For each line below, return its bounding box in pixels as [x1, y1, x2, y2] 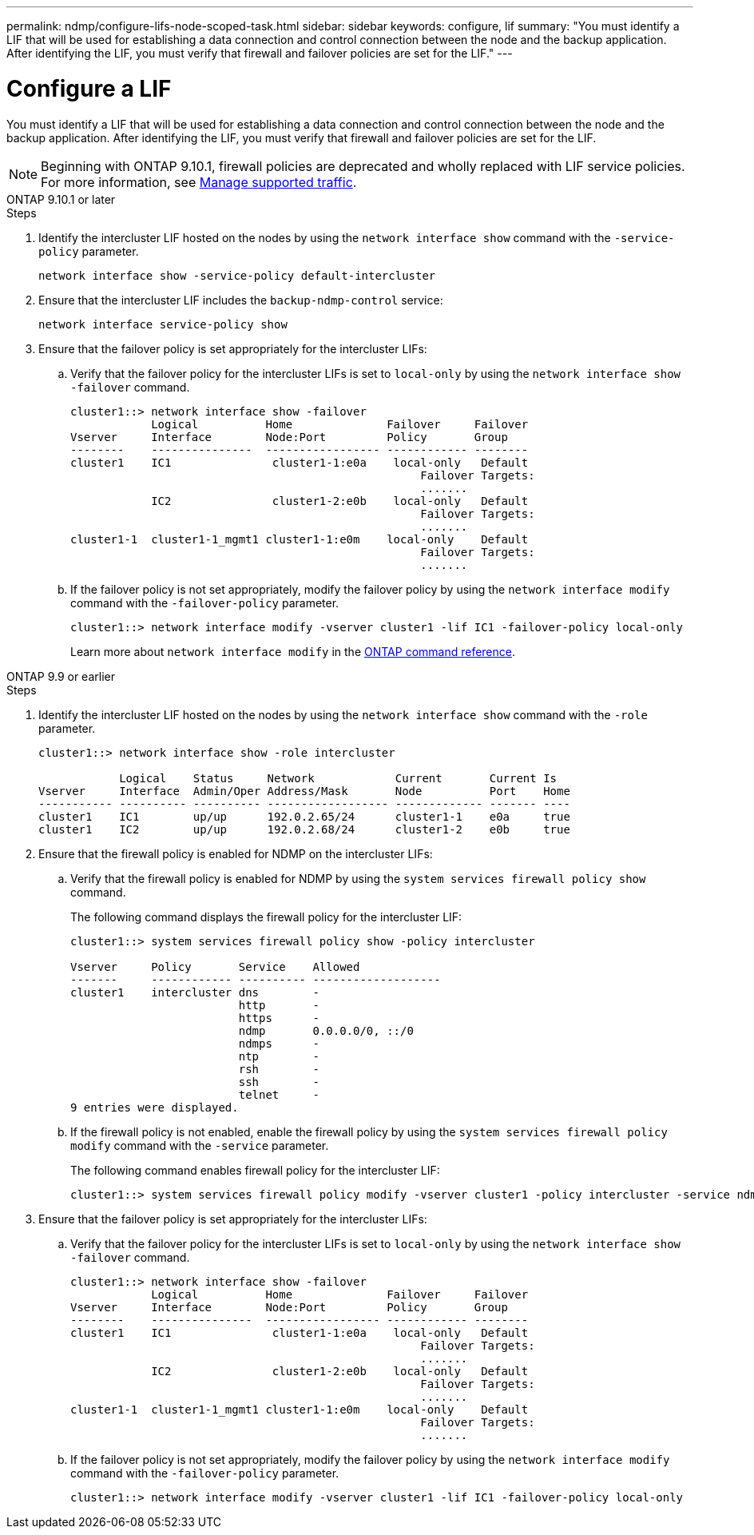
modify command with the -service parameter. [70, 1138, 329, 1152]
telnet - [238, 1088, 319, 1101]
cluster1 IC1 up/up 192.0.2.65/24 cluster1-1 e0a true [38, 809, 570, 823]
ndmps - [238, 1036, 319, 1050]
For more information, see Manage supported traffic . [41, 173, 357, 190]
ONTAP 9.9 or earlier [6, 669, 115, 683]
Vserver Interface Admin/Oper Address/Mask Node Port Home [38, 784, 570, 797]
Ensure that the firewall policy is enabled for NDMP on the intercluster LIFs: [38, 846, 433, 861]
